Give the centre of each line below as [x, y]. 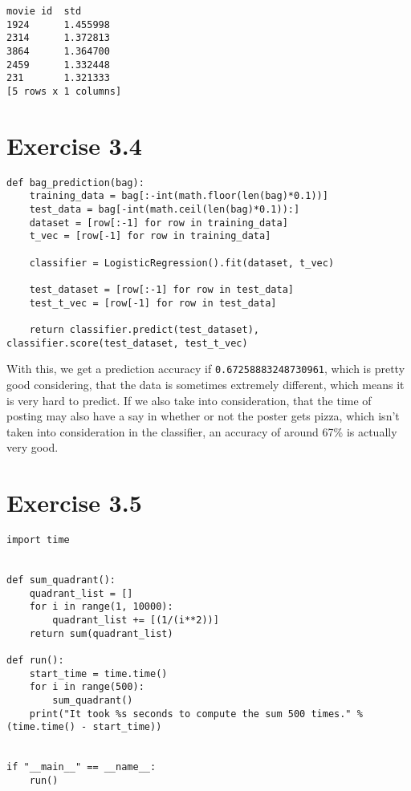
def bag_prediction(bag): [75, 183]
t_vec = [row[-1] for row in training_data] [150, 236]
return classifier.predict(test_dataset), [144, 329]
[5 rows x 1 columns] [64, 91]
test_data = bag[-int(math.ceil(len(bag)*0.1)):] [165, 210]
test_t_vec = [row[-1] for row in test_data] [153, 303]
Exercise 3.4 [74, 145]
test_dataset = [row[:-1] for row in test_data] [161, 289]
